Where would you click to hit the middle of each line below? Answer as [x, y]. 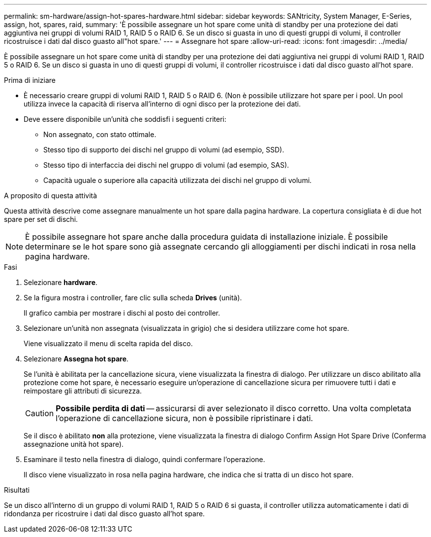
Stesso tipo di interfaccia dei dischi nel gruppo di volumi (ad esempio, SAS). [166, 165]
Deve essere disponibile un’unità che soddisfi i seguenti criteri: [125, 119]
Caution [40, 413]
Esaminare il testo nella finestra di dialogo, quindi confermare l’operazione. [144, 459]
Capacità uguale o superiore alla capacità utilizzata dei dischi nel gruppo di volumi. [178, 180]
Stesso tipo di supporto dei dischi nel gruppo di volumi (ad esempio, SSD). [164, 150]
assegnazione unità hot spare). [74, 444]
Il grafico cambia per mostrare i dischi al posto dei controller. [122, 313]
